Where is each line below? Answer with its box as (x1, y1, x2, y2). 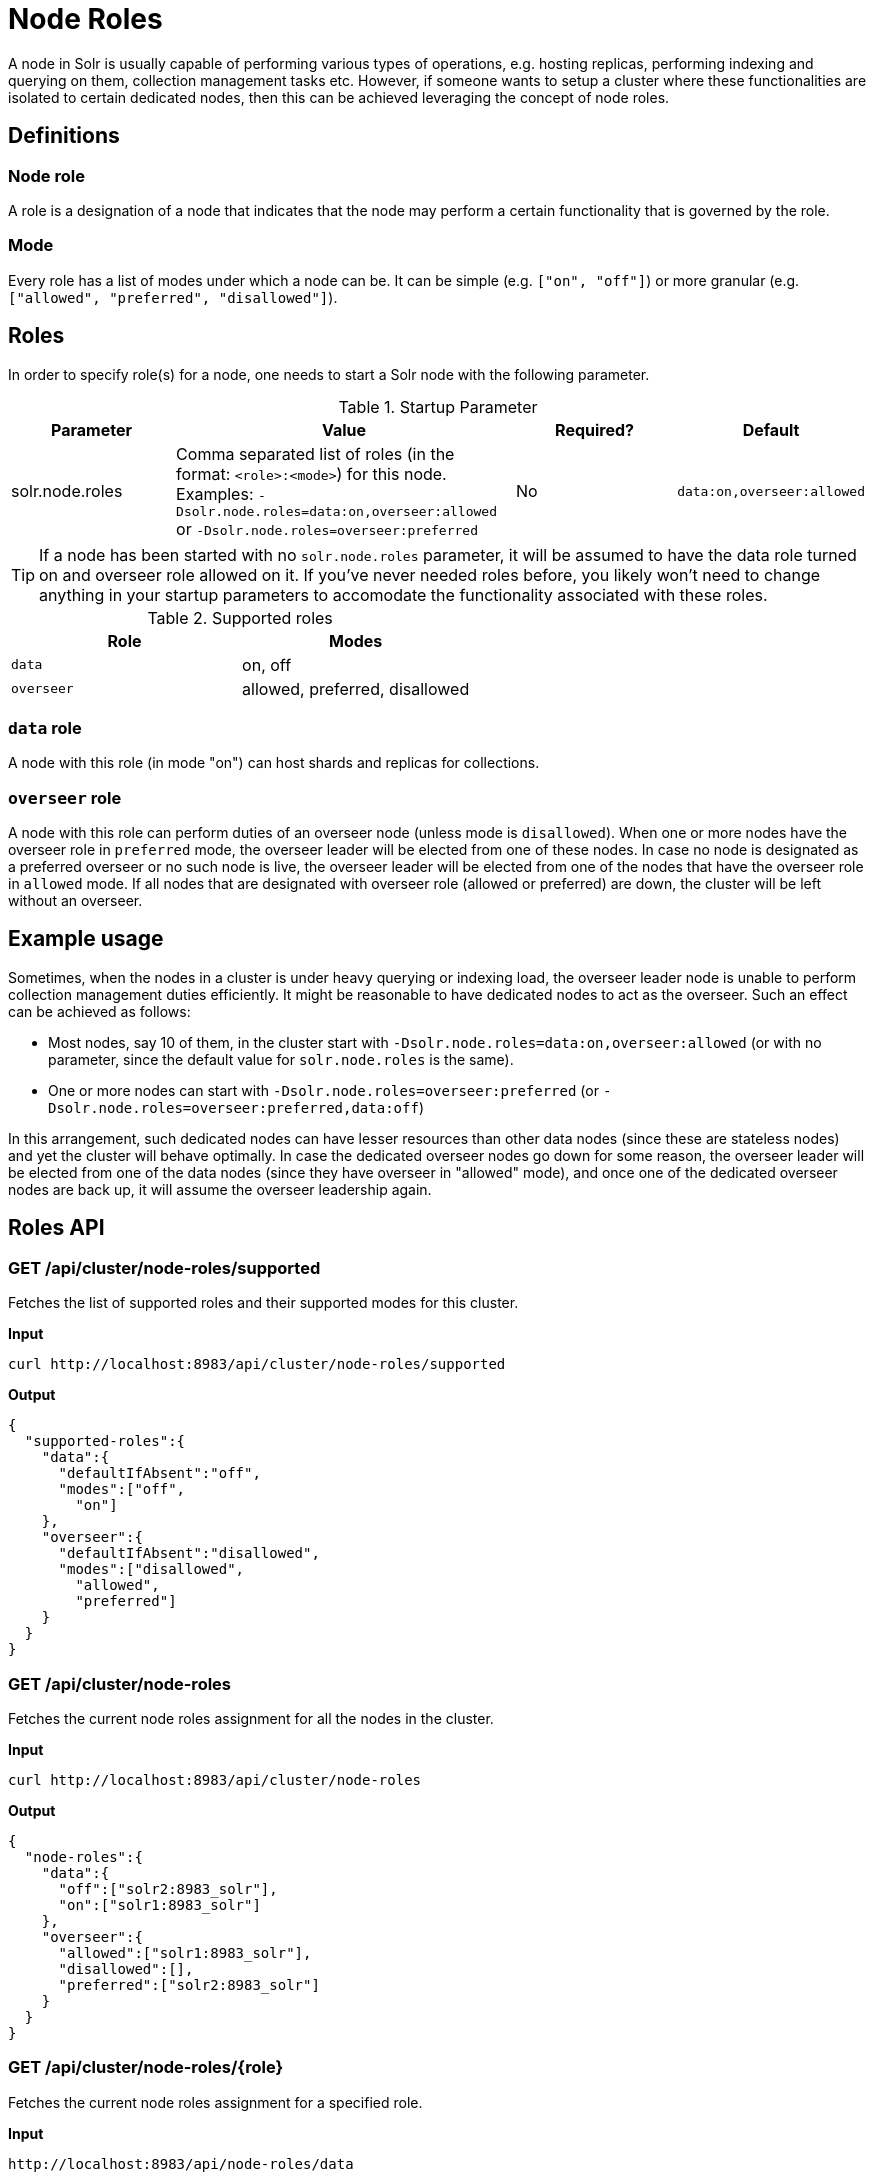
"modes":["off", (58, 1481, 186, 1498)
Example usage (8, 926, 164, 952)
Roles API (8, 1215, 105, 1241)
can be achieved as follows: (8, 1002, 191, 1020)
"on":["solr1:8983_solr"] (58, 1896, 261, 1913)
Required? (555, 419, 635, 440)
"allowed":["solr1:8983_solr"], (58, 1944, 312, 1961)
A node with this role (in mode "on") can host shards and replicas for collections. (8, 754, 540, 772)
